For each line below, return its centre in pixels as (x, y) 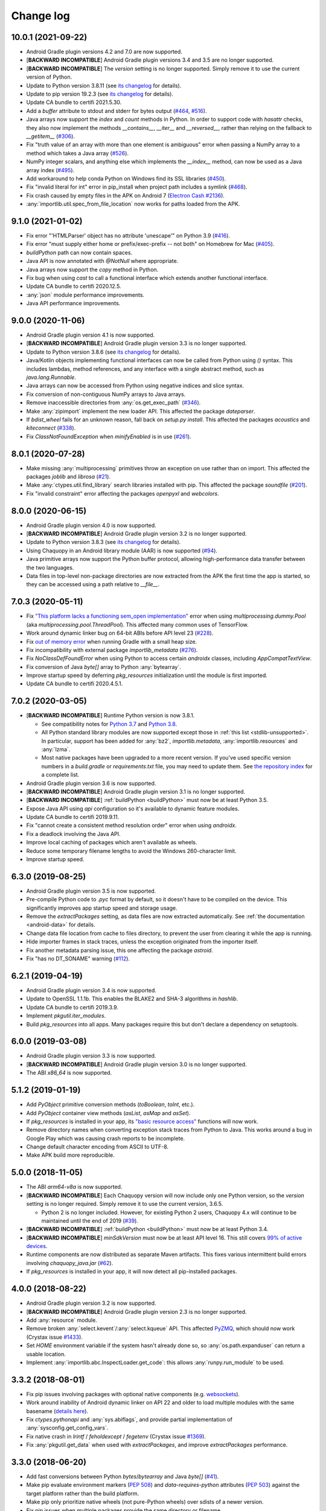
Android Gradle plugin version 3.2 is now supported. (91, 1303)
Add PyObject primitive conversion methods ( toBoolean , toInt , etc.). (110, 1105)
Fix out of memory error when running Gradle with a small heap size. (112, 641)
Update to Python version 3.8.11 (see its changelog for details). (104, 85)
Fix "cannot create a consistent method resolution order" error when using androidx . (131, 826)
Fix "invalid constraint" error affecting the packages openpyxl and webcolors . (123, 493)
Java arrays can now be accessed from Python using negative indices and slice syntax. (135, 386)
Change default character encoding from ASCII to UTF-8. (97, 1147)
